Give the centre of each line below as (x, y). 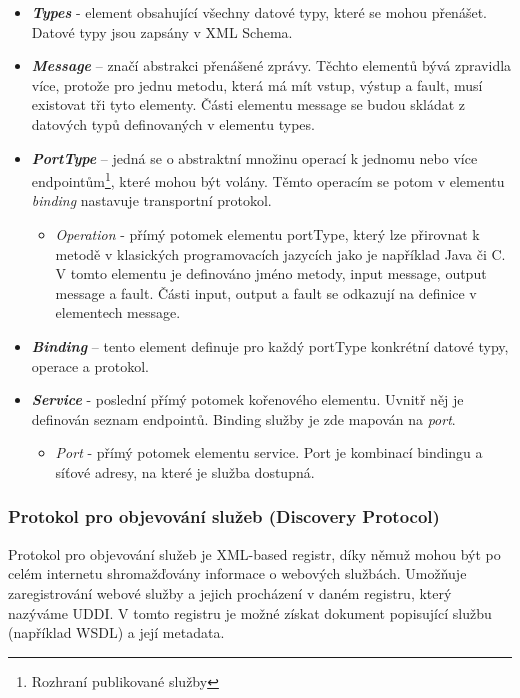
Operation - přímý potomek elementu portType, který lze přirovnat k (267, 234)
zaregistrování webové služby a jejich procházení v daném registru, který (230, 592)
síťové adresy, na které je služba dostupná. (185, 471)
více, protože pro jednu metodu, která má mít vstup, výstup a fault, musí (257, 84)
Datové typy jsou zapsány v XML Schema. (162, 31)
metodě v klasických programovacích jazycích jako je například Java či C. (280, 253)
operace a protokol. (90, 365)
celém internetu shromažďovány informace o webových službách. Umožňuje (237, 573)
